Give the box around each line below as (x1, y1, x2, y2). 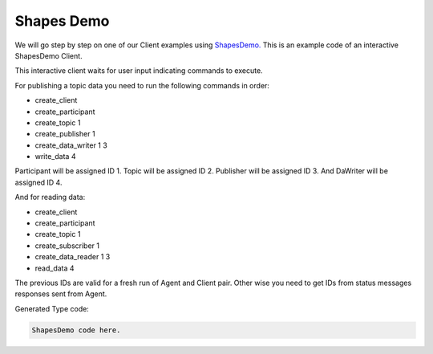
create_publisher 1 (34, 129, 95, 139)
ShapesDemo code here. (31, 325, 121, 335)
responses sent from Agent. (14, 289, 107, 299)
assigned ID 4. (14, 177, 63, 187)
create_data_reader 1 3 (34, 252, 111, 262)
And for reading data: (14, 193, 86, 202)
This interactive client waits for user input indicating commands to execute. (14, 66, 264, 75)
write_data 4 (34, 152, 76, 161)
